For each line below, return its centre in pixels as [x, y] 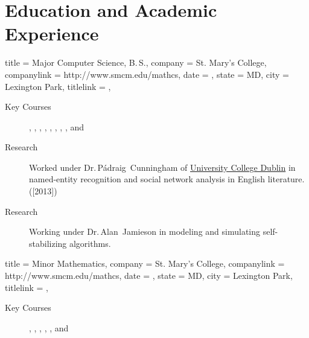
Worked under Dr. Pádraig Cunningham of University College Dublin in [162, 167]
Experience [52, 33]
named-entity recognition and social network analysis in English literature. [167, 179]
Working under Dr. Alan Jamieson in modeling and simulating [145, 231]
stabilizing [48, 243]
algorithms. [90, 243]
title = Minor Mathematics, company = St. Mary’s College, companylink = [145, 263]
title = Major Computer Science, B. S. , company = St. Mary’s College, [136, 62]
